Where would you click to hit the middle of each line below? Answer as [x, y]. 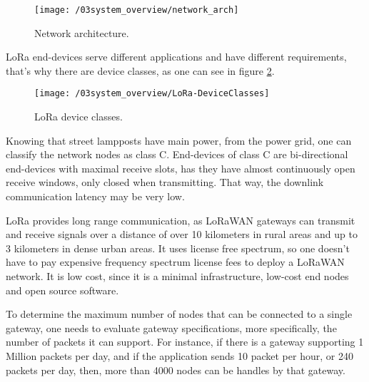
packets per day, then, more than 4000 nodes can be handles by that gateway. [176, 370]
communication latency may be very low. [95, 196]
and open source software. [62, 290]
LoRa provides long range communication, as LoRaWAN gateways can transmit [181, 220]
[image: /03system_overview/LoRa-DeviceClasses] [152, 94]
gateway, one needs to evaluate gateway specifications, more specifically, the [171, 327]
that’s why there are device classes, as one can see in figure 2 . [140, 70]
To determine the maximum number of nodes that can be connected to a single [179, 314]
